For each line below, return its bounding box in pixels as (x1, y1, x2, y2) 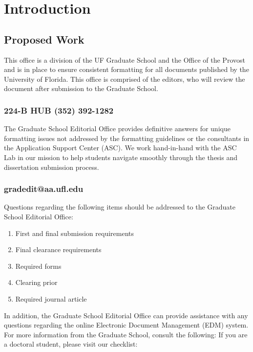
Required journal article (15, 293, 87, 304)
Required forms (15, 260, 62, 271)
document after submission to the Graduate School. (4, 83, 158, 94)
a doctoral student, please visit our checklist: (4, 339, 138, 349)
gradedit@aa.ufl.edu (4, 183, 84, 195)
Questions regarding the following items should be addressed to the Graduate (4, 202, 236, 212)
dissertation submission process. (4, 162, 99, 172)
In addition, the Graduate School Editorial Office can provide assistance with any (4, 310, 248, 320)
